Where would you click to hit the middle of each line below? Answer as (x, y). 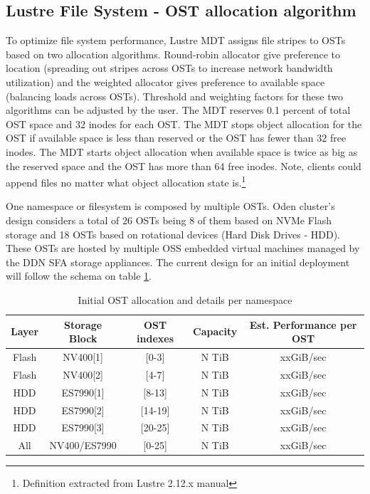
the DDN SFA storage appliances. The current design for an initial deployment (178, 262)
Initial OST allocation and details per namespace (185, 299)
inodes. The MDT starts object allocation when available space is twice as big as (182, 151)
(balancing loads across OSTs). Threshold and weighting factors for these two (174, 96)
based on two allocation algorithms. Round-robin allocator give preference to (173, 54)
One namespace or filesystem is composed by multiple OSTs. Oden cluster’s (170, 206)
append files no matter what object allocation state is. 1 (126, 181)
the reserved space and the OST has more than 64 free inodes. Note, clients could (184, 165)
